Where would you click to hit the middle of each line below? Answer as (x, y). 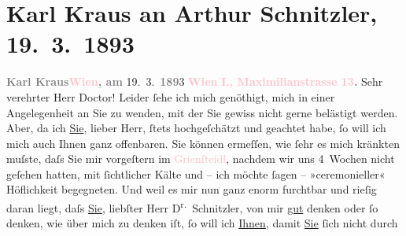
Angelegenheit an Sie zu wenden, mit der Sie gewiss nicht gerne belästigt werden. (202, 112)
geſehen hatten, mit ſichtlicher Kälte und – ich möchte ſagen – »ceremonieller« (196, 173)
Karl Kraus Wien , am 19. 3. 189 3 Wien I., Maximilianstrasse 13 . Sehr (195, 81)
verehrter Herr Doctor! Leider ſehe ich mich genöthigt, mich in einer (171, 96)
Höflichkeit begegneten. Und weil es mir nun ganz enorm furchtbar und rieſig (192, 189)
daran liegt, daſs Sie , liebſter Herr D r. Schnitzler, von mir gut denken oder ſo (192, 206)
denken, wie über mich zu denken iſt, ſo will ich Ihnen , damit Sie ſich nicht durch (202, 223)
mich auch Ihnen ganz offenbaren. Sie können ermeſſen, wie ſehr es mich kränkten (203, 143)
